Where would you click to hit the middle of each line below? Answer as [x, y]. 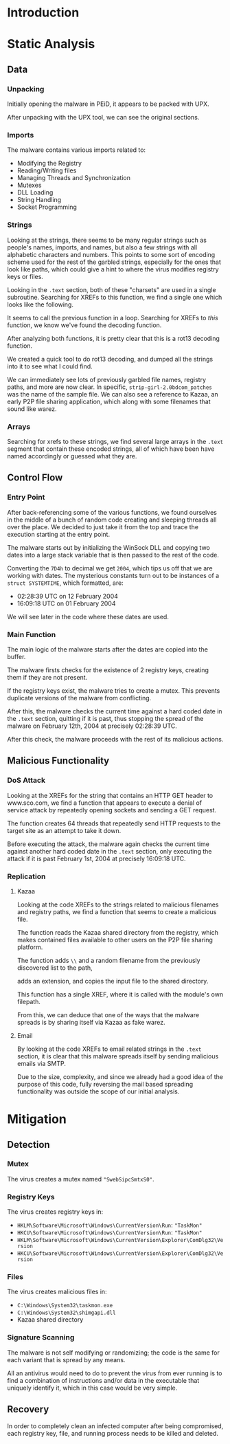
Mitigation [37, 1119]
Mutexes [29, 185]
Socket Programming [47, 207]
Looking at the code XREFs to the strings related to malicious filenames [118, 904]
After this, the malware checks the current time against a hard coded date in [115, 711]
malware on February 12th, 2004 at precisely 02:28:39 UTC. [92, 726]
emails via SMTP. [42, 1063]
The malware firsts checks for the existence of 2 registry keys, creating [108, 670]
